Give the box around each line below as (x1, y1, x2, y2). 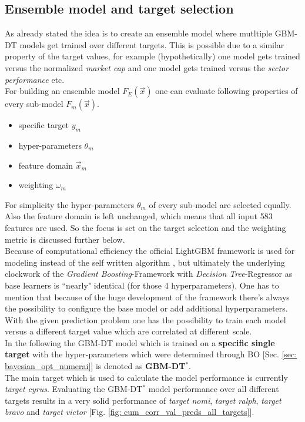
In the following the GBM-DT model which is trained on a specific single (5, 336, 275, 349)
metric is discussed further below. (5, 233, 125, 245)
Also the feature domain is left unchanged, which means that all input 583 (5, 210, 273, 222)
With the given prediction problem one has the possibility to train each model (5, 313, 286, 326)
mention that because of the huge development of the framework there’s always (5, 290, 290, 303)
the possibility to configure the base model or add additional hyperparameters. (5, 302, 288, 314)
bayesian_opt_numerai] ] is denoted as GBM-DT (5, 360, 186, 372)
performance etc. (5, 73, 65, 85)
